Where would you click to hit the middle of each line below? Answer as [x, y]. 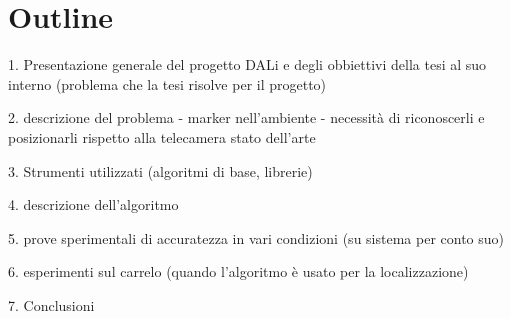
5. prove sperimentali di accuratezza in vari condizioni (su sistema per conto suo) [256, 237]
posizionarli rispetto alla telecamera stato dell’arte [162, 136]
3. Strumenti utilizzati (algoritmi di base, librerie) [160, 170]
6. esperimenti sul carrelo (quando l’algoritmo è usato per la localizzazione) [238, 271]
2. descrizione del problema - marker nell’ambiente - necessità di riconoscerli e [246, 117]
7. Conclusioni [51, 304]
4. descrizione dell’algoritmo [93, 204]
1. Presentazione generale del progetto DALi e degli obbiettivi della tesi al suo [247, 64]
